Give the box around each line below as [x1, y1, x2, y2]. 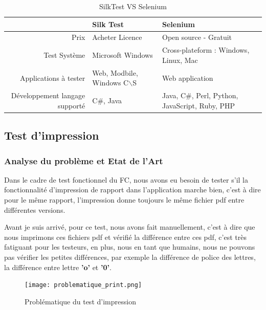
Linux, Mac [162, 54, 198, 65]
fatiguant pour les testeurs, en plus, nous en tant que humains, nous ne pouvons [4, 241, 255, 252]
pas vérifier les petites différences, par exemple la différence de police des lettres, [4, 252, 256, 262]
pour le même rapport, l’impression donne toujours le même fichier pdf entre [4, 194, 245, 205]
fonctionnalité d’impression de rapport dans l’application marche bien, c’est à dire [4, 184, 261, 195]
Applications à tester [19, 72, 85, 83]
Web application [162, 72, 213, 83]
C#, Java [92, 95, 122, 105]
